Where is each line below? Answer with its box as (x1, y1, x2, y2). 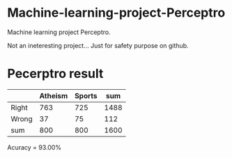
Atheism (39, 90, 68, 100)
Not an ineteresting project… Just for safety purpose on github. (7, 41, 190, 49)
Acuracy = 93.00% (7, 143, 61, 151)
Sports (74, 90, 98, 100)
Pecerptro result (7, 66, 104, 81)
